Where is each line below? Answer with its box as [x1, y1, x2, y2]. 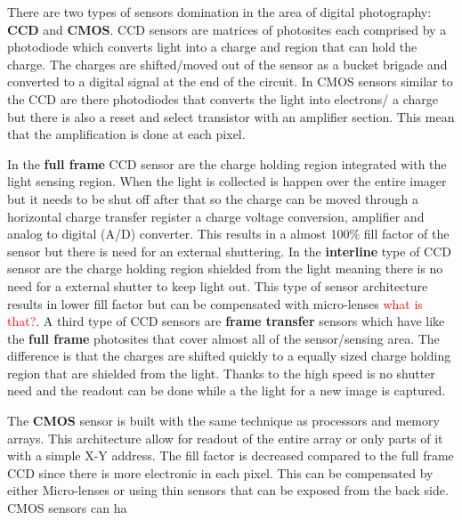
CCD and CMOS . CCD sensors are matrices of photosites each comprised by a [7, 20, 447, 38]
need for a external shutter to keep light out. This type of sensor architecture [7, 276, 428, 295]
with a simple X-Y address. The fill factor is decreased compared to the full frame [7, 446, 454, 465]
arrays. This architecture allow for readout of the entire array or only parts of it [7, 428, 443, 447]
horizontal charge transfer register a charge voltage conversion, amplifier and [7, 207, 425, 225]
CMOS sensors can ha [7, 499, 127, 517]
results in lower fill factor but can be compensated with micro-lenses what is [7, 294, 423, 313]
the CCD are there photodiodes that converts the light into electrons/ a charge [7, 89, 438, 108]
